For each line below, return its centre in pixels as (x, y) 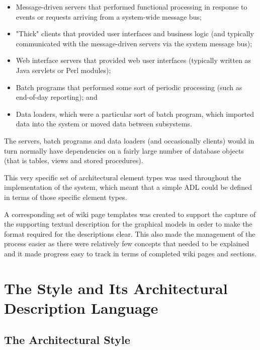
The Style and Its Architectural (116, 288)
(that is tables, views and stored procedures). (74, 160)
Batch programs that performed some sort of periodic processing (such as (129, 87)
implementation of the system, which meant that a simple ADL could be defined (128, 187)
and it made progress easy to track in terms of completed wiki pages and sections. (130, 253)
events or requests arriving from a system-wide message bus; (109, 16)
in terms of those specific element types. (66, 197)
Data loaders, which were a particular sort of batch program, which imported (135, 114)
